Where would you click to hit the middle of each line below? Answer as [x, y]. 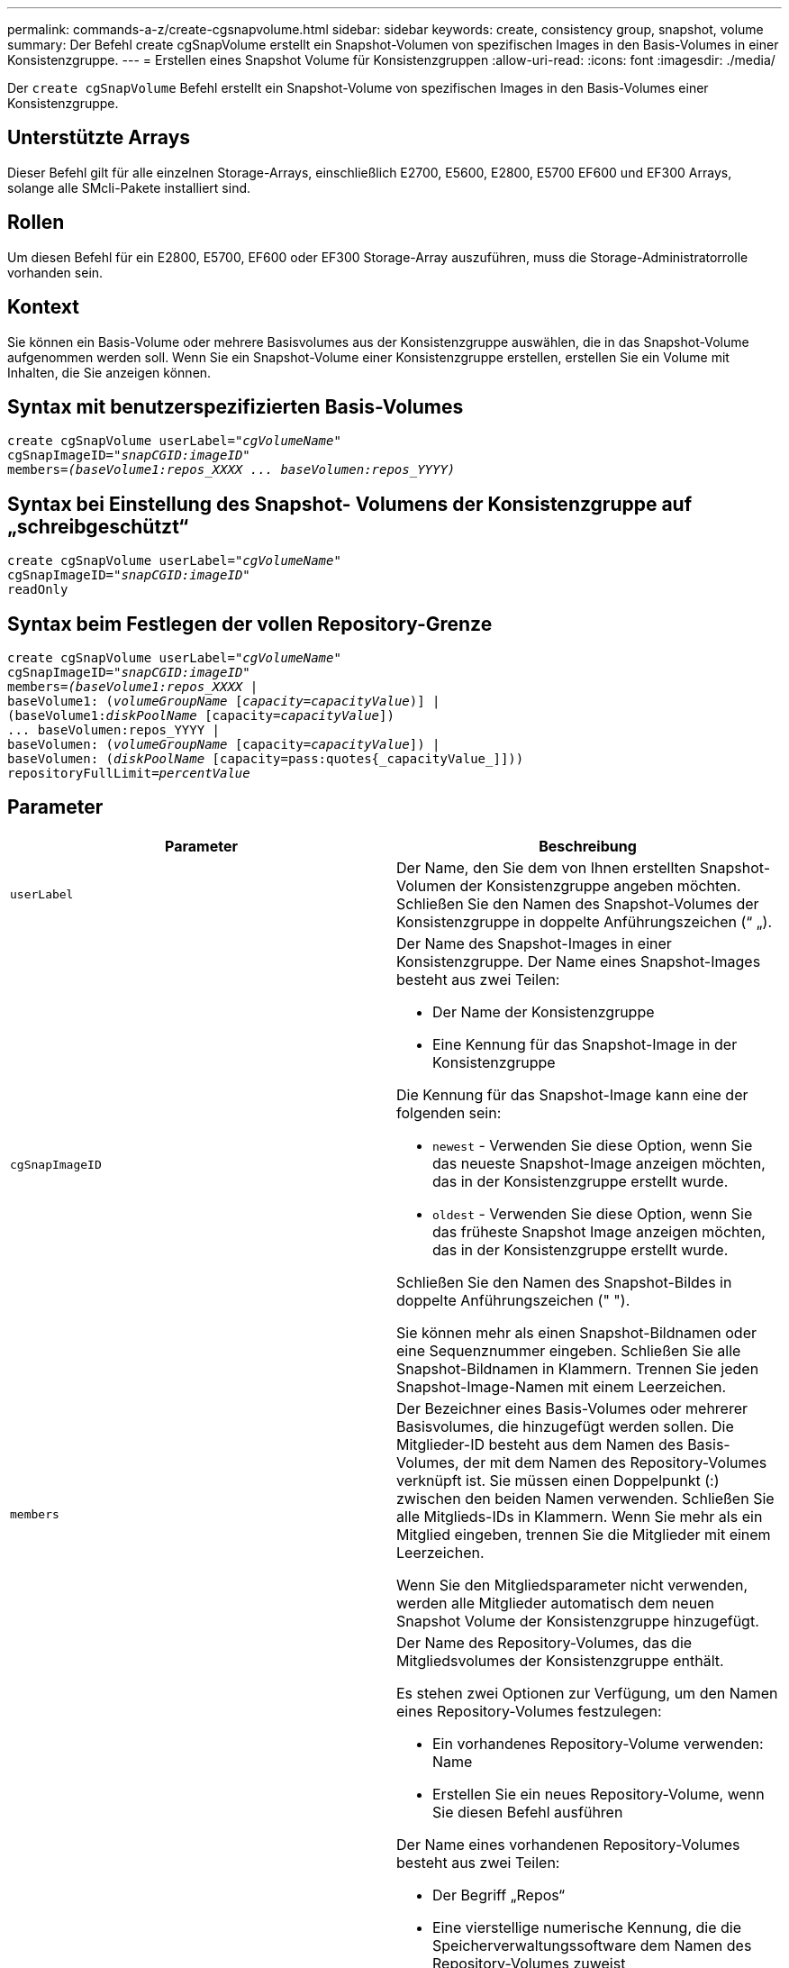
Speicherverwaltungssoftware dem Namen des [592, 1945]
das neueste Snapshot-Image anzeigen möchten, [599, 1163]
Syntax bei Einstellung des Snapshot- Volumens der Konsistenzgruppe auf [350, 504]
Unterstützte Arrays [99, 138]
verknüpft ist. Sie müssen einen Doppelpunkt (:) [558, 1480]
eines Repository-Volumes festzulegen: [529, 1711]
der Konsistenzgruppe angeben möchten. [600, 885]
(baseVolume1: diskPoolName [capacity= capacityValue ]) [201, 716]
